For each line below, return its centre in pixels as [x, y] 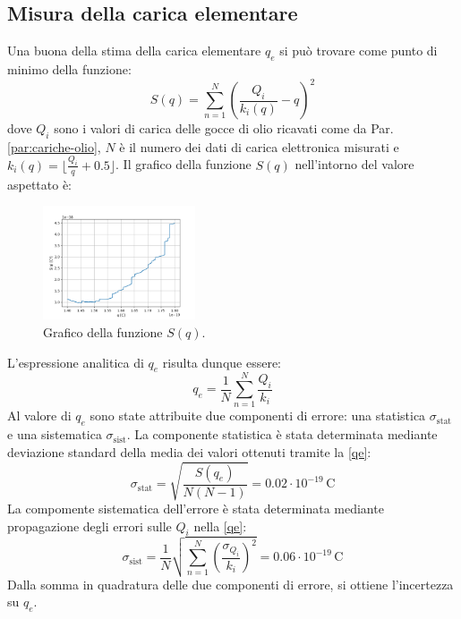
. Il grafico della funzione [184, 164]
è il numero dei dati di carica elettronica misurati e [259, 146]
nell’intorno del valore [354, 164]
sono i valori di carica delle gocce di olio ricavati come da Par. [224, 128]
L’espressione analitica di [76, 362]
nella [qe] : [220, 526]
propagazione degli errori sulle [90, 526]
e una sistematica [55, 434]
